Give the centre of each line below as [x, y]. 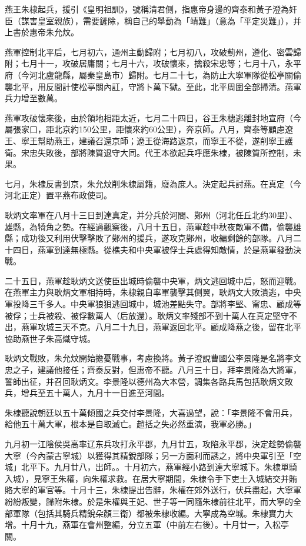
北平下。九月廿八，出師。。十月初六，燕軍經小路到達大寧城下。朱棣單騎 [159, 467]
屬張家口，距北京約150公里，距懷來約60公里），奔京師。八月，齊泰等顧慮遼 [149, 129]
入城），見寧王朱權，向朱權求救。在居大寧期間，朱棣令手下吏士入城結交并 [147, 478]
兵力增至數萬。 [34, 98]
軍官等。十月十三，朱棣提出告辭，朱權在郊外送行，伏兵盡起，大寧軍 [169, 490]
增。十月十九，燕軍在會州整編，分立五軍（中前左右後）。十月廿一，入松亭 [147, 525]
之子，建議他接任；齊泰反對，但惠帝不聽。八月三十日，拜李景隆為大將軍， [157, 370]
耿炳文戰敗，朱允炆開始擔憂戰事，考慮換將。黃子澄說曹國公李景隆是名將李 [149, 358]
